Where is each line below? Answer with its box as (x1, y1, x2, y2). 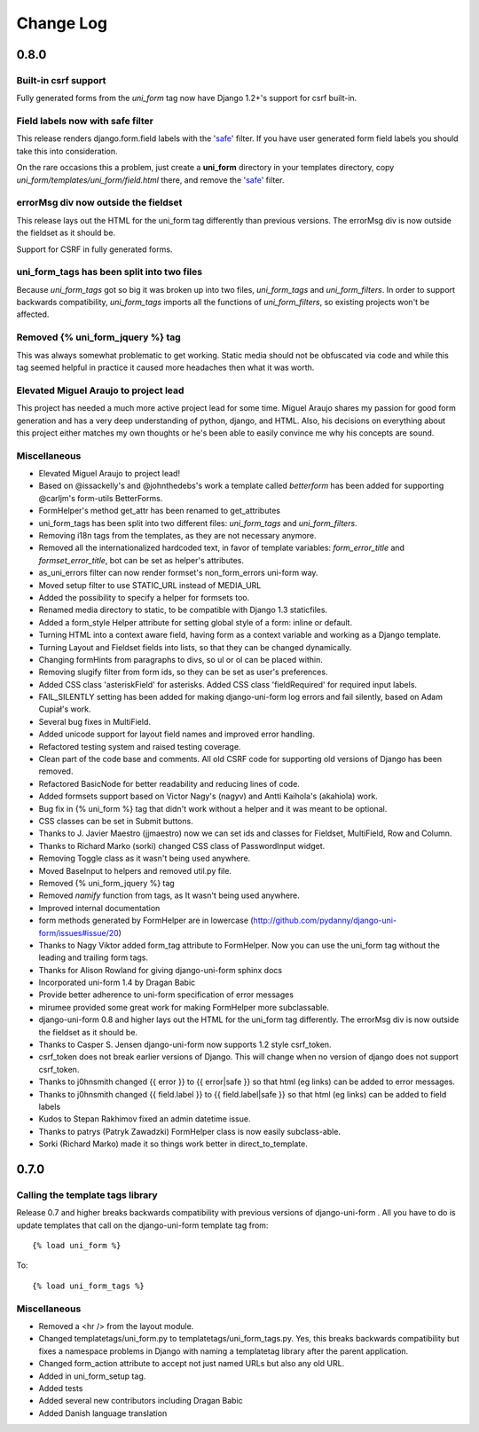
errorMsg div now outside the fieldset (16, 196, 183, 209)
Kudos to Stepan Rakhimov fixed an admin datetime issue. (38, 1113, 251, 1124)
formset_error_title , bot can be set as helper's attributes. (38, 555, 244, 565)
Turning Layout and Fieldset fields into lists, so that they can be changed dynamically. (38, 641, 352, 652)
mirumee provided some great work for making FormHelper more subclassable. (38, 1002, 330, 1012)
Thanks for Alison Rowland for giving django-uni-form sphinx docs (38, 964, 283, 975)
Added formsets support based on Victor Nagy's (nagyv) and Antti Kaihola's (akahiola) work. (38, 791, 379, 802)
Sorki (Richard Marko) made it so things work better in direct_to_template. (38, 1138, 308, 1149)
